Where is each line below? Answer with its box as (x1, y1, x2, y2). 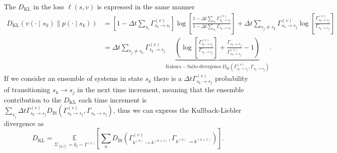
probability (215, 73, 248, 83)
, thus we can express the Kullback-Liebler (113, 105, 241, 115)
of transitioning (4, 84, 50, 95)
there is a (153, 73, 182, 83)
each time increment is (78, 94, 147, 104)
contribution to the (4, 94, 62, 104)
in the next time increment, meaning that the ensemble (77, 84, 244, 95)
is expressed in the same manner (97, 1, 195, 11)
